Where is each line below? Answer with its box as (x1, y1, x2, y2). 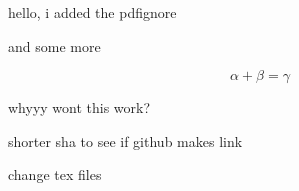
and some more (8, 35, 101, 56)
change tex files (8, 164, 102, 185)
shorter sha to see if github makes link (8, 130, 243, 151)
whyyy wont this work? (8, 97, 151, 118)
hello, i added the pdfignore (8, 2, 177, 22)
